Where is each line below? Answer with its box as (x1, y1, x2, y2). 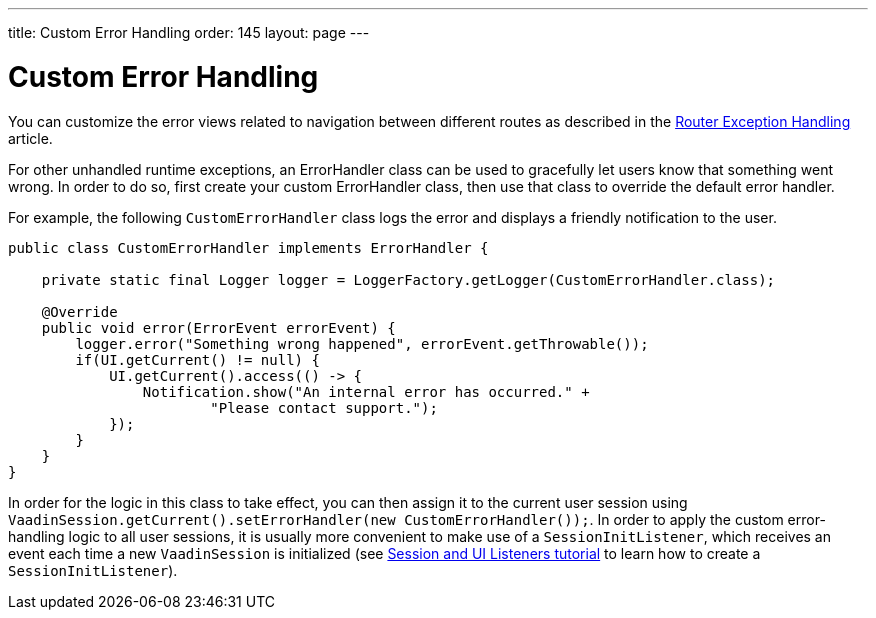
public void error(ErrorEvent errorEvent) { (41, 319, 396, 336)
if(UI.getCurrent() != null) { (75, 351, 320, 368)
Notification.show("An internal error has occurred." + (142, 383, 590, 400)
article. (8, 129, 53, 147)
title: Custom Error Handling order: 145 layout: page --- (8, 24, 370, 41)
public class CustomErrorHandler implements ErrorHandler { (8, 239, 489, 256)
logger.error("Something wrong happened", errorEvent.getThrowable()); (75, 335, 649, 352)
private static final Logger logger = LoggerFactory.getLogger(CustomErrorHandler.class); (41, 271, 776, 288)
